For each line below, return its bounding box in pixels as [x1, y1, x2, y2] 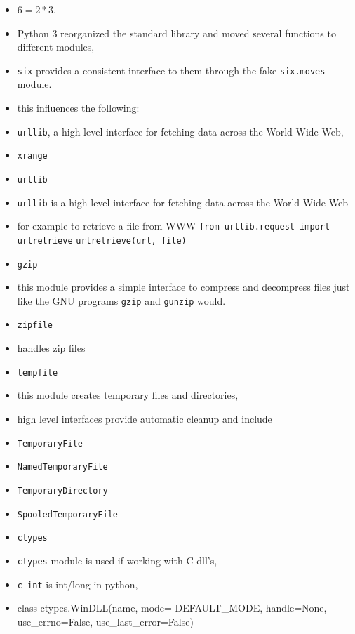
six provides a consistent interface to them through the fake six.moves [17, 62, 326, 77]
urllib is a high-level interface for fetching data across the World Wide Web [17, 194, 348, 209]
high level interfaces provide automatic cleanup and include [17, 411, 272, 425]
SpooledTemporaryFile [17, 509, 118, 520]
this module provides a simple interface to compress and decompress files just [17, 279, 350, 294]
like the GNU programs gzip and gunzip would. [17, 293, 226, 308]
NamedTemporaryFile [17, 462, 108, 473]
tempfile [17, 367, 58, 378]
